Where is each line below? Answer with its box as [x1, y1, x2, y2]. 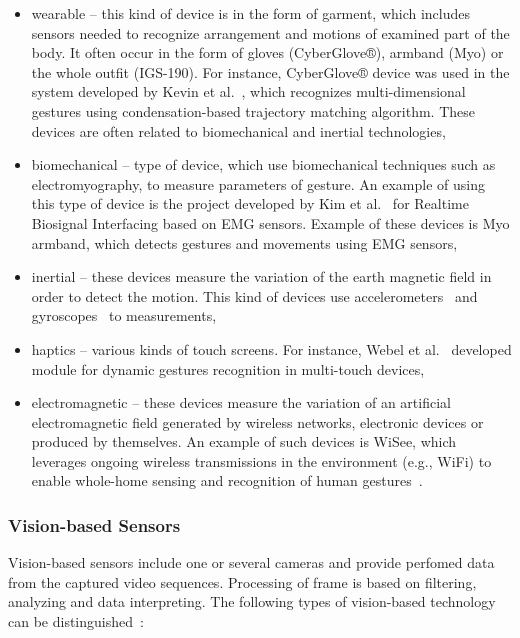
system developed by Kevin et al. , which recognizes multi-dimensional [31, 81, 466, 102]
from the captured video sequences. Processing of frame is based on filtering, [8, 571, 477, 592]
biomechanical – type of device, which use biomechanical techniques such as [31, 154, 496, 175]
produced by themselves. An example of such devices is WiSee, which [31, 431, 457, 452]
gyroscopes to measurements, [31, 305, 217, 326]
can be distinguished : [8, 611, 144, 632]
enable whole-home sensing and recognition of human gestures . [31, 470, 423, 491]
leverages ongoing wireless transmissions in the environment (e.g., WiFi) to [31, 450, 492, 471]
